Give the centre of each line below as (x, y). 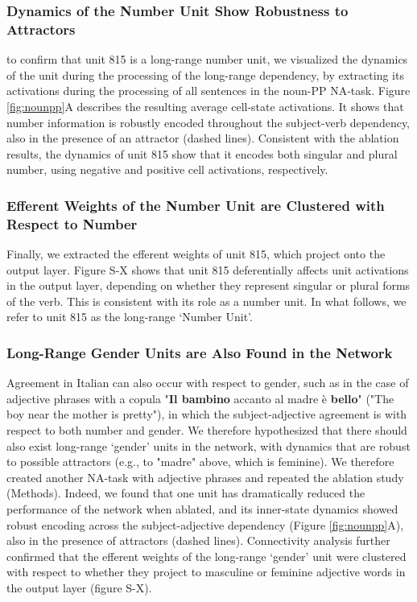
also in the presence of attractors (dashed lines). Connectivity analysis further (198, 540)
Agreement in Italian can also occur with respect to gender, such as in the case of (208, 383)
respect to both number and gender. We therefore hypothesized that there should (207, 430)
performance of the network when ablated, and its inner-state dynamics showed (202, 508)
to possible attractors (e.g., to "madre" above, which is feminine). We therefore (200, 462)
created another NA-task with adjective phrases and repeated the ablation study (205, 477)
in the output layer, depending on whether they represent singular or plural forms (208, 285)
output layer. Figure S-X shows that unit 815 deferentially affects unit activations (208, 269)
